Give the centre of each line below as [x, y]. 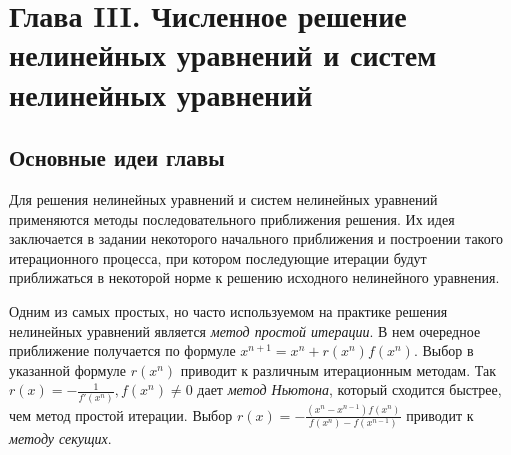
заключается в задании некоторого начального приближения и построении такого [256, 238]
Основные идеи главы [117, 157]
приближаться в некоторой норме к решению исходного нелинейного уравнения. [254, 277]
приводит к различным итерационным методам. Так [338, 369]
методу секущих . [60, 438]
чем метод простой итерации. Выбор [121, 414]
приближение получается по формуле [122, 350]
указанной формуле [67, 369]
